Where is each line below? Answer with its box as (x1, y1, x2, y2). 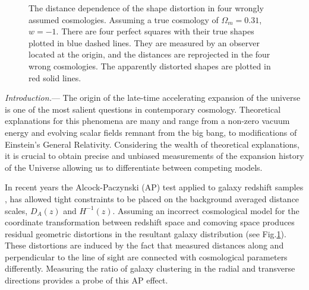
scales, (5, 204, 28, 216)
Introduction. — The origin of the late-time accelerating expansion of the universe (5, 91, 301, 104)
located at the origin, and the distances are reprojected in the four (29, 48, 270, 60)
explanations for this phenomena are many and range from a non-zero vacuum (5, 114, 290, 127)
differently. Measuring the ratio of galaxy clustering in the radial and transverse (5, 262, 295, 275)
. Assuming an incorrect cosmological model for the (112, 204, 299, 216)
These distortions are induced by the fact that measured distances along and (5, 239, 284, 251)
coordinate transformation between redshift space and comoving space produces (5, 216, 295, 228)
